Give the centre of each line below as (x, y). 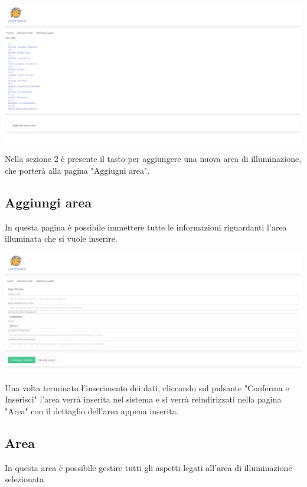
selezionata (25, 479)
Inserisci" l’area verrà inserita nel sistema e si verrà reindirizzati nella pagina (143, 399)
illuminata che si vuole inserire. (61, 238)
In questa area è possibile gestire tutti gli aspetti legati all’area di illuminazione (148, 467)
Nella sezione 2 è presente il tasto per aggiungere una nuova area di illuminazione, (153, 159)
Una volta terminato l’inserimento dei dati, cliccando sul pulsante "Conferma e (147, 387)
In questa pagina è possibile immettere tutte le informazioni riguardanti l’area (146, 227)
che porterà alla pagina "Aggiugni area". (77, 170)
